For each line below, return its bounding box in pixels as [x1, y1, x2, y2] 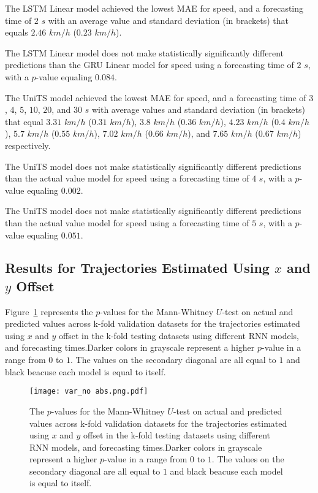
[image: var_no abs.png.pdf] [29, 387, 148, 396]
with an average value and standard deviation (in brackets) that [48, 13, 289, 26]
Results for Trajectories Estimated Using [5, 258, 270, 277]
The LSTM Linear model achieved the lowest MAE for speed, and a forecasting [5, 2, 304, 14]
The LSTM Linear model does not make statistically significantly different [5, 46, 284, 59]
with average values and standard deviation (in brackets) [91, 103, 305, 116]
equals [5, 26, 28, 39]
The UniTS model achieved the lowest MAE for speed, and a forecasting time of [5, 91, 306, 104]
